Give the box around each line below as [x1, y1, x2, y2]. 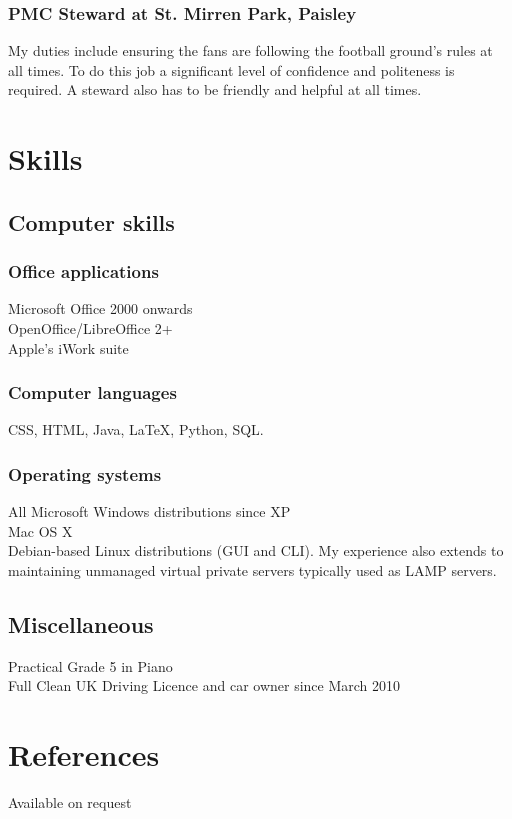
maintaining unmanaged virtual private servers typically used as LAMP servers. [8, 559, 497, 580]
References [8, 734, 160, 775]
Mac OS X [8, 520, 73, 541]
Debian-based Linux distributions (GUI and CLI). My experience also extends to [8, 540, 504, 561]
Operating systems [8, 461, 162, 486]
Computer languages [8, 380, 177, 405]
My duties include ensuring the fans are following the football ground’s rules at [8, 40, 493, 61]
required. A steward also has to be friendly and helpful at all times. [8, 79, 422, 100]
